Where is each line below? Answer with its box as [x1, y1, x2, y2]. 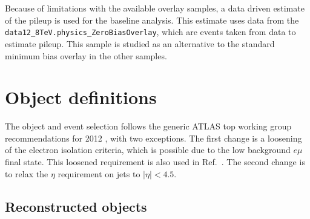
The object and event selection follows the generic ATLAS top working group [5, 120, 292, 132]
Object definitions [5, 85, 157, 109]
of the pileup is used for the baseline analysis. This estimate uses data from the [5, 13, 299, 26]
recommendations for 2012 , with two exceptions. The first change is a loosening [5, 131, 302, 144]
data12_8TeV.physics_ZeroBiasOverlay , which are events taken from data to [5, 25, 296, 38]
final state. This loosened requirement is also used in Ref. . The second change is [5, 155, 305, 168]
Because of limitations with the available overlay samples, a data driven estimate [5, 2, 305, 14]
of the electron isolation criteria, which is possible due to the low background [5, 143, 291, 156]
